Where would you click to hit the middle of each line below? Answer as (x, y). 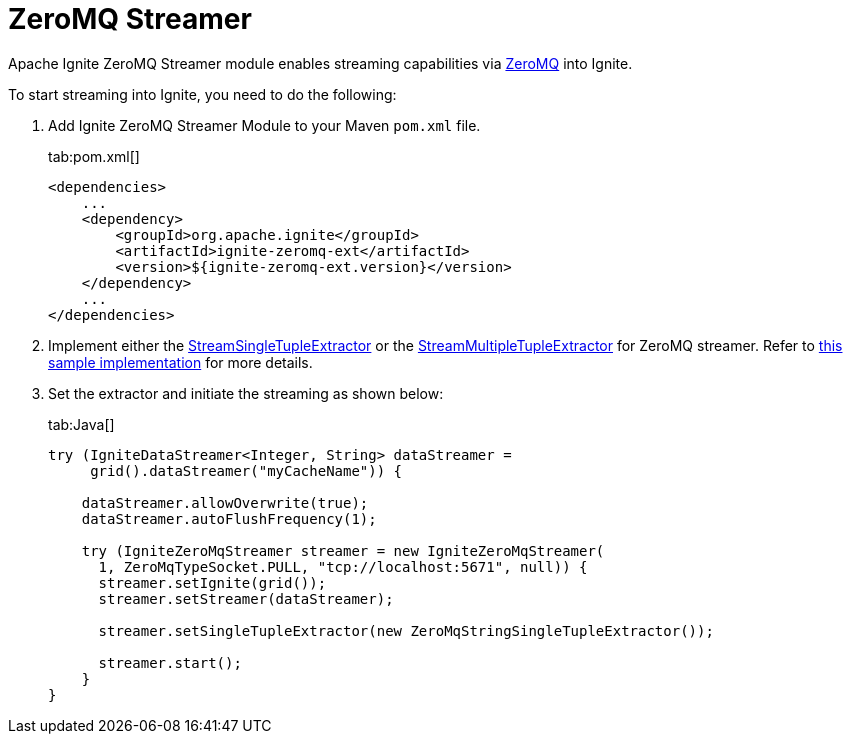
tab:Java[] (81, 424)
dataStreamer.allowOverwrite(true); (225, 502)
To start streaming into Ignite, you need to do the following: (202, 94)
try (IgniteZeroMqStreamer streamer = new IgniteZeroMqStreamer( (343, 550)
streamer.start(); (170, 662)
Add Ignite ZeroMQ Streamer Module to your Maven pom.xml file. (264, 125)
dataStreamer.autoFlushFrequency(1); (229, 518)
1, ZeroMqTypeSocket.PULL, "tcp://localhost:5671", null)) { (343, 566)
